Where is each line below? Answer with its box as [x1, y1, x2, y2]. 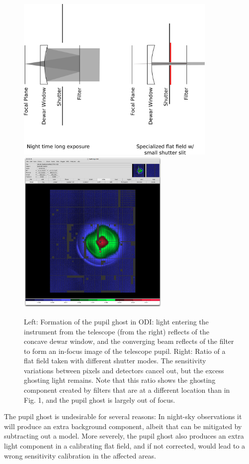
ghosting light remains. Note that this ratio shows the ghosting [24, 375, 216, 385]
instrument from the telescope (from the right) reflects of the [24, 326, 209, 336]
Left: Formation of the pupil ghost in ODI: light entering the [24, 316, 209, 326]
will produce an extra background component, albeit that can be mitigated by [4, 421, 242, 431]
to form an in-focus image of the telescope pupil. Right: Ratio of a [24, 345, 226, 356]
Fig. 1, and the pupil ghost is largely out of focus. [24, 394, 175, 405]
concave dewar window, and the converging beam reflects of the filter [24, 336, 234, 346]
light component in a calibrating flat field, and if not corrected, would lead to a [4, 441, 246, 451]
